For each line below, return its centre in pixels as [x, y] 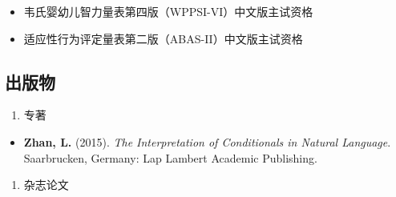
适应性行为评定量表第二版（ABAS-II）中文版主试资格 [163, 38]
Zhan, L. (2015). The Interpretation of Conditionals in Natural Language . [207, 141]
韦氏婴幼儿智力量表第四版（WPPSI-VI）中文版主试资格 [168, 11]
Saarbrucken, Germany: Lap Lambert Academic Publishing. [170, 157]
